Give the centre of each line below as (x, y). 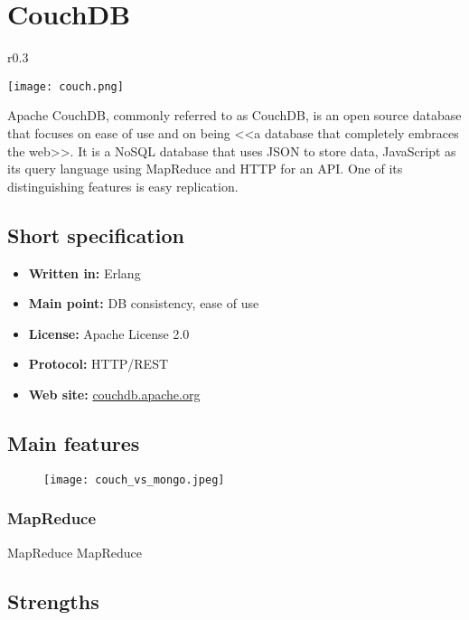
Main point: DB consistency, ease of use (144, 303)
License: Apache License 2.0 (109, 333)
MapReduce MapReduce (75, 552)
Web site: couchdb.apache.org (114, 394)
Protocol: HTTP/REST (98, 364)
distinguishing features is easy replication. (123, 186)
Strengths (53, 601)
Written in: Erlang (84, 272)
